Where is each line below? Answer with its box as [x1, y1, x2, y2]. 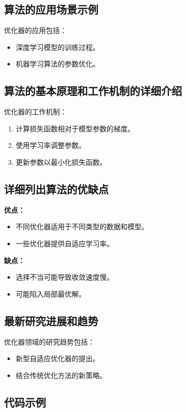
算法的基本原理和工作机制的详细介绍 [4, 83, 182, 98]
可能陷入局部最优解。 [15, 288, 86, 299]
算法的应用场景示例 [4, 1, 98, 17]
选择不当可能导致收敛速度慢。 [15, 272, 114, 282]
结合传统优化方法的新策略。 [15, 370, 107, 380]
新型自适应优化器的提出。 [15, 353, 100, 364]
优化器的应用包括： [4, 25, 67, 35]
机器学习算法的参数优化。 [15, 58, 100, 69]
